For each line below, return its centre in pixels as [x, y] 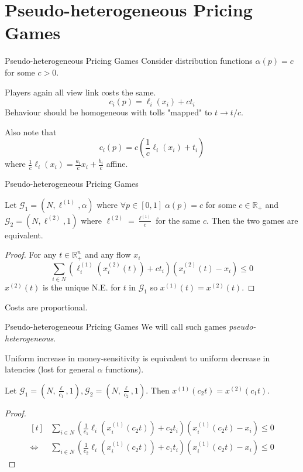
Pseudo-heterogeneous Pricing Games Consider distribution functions [129, 61]
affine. [117, 164]
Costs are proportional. [46, 307]
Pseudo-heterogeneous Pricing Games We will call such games [116, 326]
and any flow [108, 254]
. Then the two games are [252, 220]
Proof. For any [31, 254]
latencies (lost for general [50, 369]
